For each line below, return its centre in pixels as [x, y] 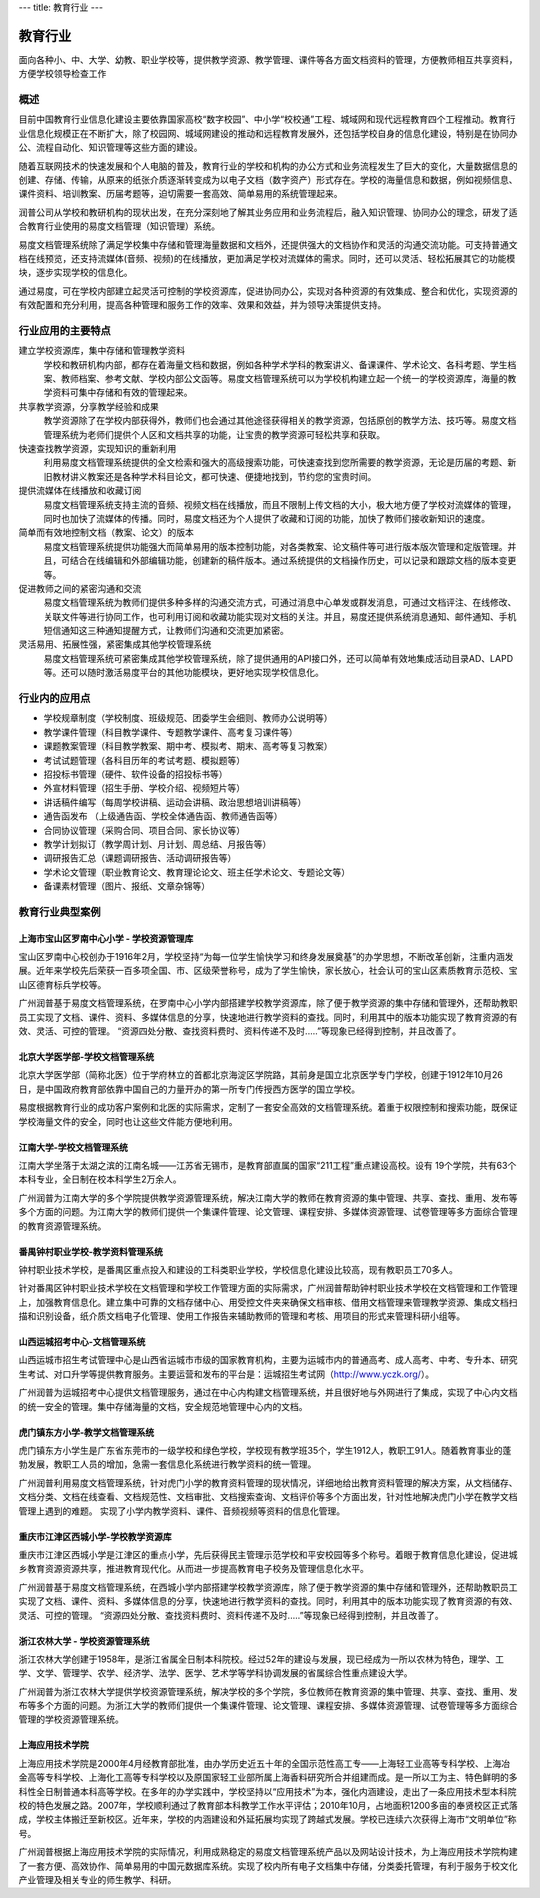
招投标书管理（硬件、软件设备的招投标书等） [135, 774]
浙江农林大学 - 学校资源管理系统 [84, 1641]
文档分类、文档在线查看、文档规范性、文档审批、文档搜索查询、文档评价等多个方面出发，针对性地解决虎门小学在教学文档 [268, 1497]
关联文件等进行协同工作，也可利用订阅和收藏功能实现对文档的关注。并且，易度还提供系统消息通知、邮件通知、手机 [280, 616]
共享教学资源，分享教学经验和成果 [88, 406]
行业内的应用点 [54, 698]
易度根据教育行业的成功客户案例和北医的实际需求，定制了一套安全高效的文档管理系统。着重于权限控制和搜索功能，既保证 [268, 1107]
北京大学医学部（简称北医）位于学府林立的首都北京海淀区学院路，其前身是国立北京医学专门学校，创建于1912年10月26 [261, 1075]
